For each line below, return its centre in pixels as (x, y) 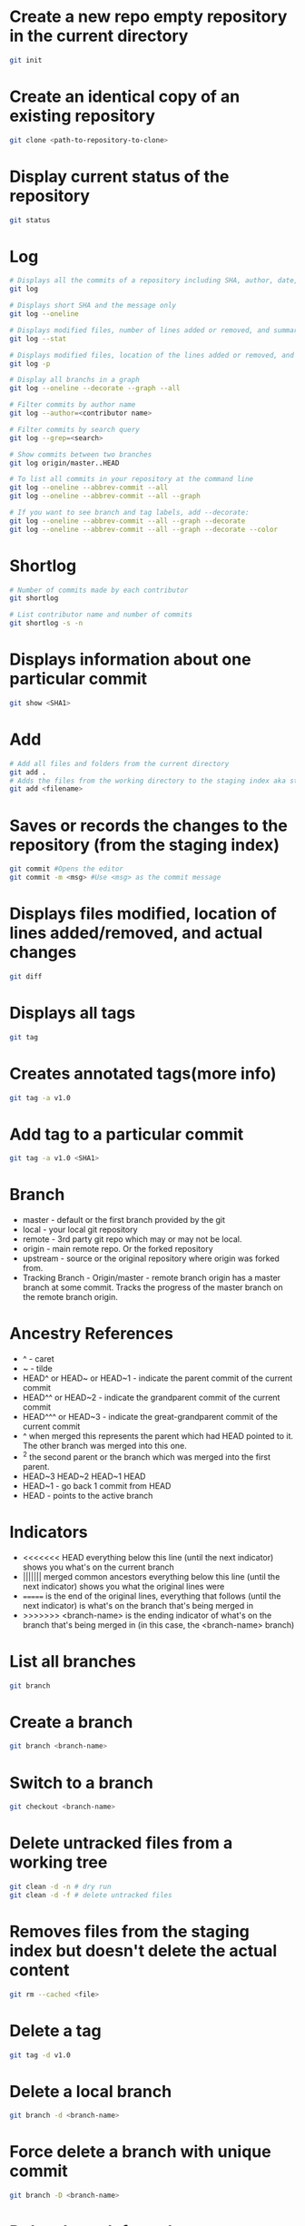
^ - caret (38, 1359)
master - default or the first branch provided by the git (123, 1220)
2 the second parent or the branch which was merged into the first (146, 1456)
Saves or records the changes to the (148, 826)
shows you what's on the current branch (98, 1567)
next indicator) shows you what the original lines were (123, 1586)
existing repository (83, 116)
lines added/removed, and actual (136, 933)
